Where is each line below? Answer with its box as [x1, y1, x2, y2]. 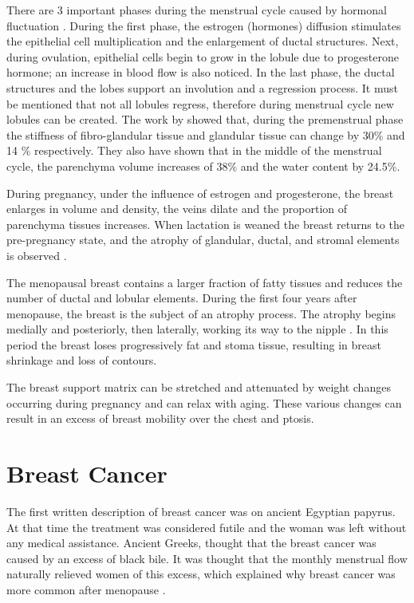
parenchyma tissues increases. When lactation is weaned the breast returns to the [6, 215, 404, 232]
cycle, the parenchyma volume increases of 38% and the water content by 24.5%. [6, 157, 400, 174]
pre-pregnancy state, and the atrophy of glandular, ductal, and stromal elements [6, 231, 400, 248]
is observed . [6, 246, 67, 263]
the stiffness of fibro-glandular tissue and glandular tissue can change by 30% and [6, 126, 405, 143]
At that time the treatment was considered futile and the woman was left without [6, 518, 407, 535]
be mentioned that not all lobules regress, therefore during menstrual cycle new [6, 95, 394, 112]
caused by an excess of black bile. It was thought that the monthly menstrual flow [6, 550, 408, 566]
